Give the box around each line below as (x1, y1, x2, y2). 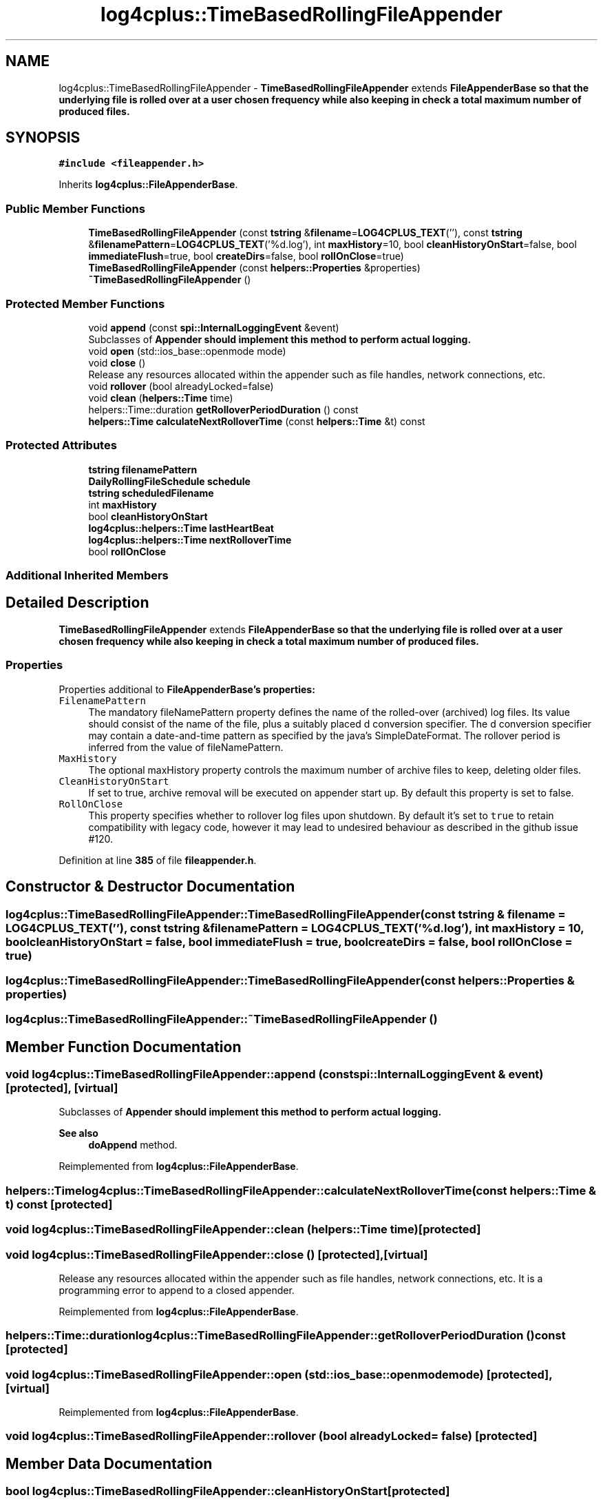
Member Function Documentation (6, 1038, 242, 1056)
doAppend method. (88, 1139, 178, 1151)
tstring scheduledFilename (88, 486, 214, 499)
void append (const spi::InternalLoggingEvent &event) (88, 321, 339, 333)
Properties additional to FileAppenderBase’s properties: (59, 683, 315, 695)
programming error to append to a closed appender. (59, 1284, 295, 1296)
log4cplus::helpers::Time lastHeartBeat (88, 522, 274, 534)
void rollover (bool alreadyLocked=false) (88, 380, 274, 392)
